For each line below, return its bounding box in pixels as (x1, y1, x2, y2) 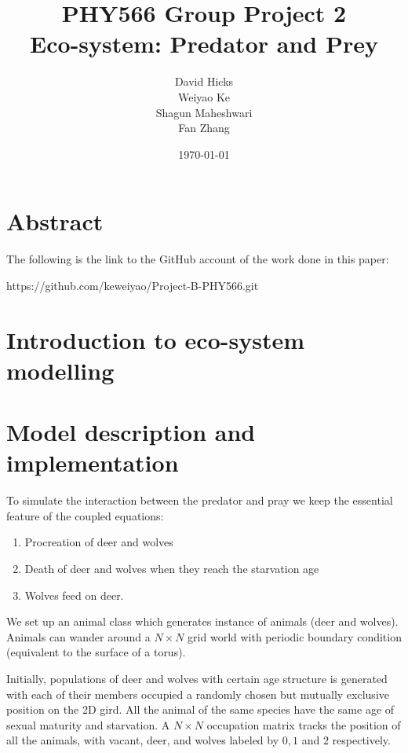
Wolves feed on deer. (24, 586, 124, 603)
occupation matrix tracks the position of (206, 716, 401, 733)
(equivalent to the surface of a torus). (6, 644, 186, 660)
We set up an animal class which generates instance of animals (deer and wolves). (6, 613, 399, 630)
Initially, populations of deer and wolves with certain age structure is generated (6, 670, 388, 687)
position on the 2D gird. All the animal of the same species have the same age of (6, 701, 395, 718)
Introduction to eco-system (6, 323, 304, 355)
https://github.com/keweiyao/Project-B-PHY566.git (6, 277, 259, 293)
